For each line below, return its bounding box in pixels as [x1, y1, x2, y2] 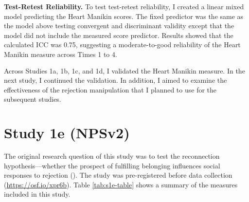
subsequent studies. [4, 94, 61, 104]
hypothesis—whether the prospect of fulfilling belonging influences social [4, 160, 220, 170]
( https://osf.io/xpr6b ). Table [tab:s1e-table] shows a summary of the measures [4, 179, 238, 189]
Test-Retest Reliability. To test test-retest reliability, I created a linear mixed [4, 1, 244, 11]
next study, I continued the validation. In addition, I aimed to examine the [4, 75, 227, 85]
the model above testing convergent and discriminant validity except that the [4, 20, 234, 31]
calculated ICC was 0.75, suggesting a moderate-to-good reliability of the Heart [4, 39, 241, 50]
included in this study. [4, 189, 71, 199]
